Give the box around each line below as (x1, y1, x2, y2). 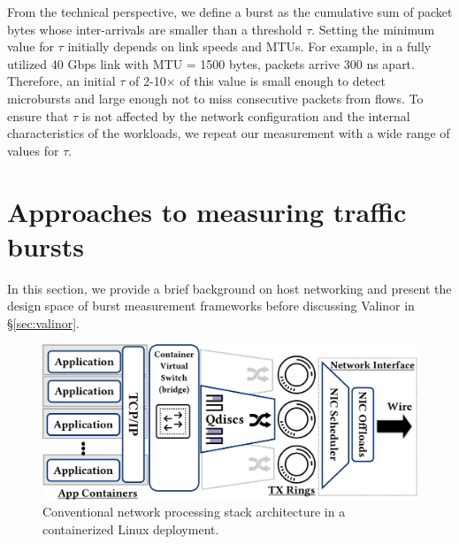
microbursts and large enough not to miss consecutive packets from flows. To (7, 88, 424, 107)
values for (7, 141, 59, 159)
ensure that (7, 106, 69, 125)
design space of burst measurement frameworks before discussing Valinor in (7, 296, 415, 315)
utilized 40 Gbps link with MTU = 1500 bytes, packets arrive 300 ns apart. (7, 54, 415, 73)
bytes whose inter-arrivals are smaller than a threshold (7, 19, 302, 38)
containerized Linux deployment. (42, 519, 219, 538)
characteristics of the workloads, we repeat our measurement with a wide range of (7, 124, 450, 142)
